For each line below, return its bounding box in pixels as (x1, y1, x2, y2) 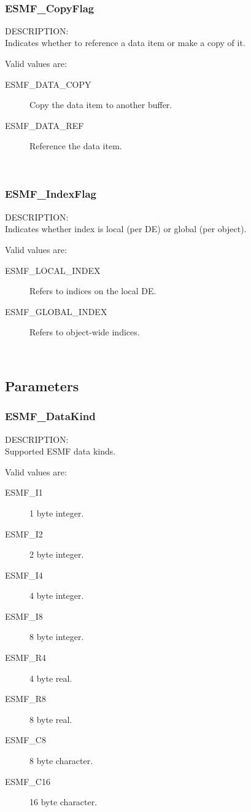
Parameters (5, 376, 79, 395)
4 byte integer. (29, 589, 84, 602)
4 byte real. (29, 671, 72, 684)
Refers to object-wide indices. (29, 326, 140, 338)
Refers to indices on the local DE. (29, 284, 156, 297)
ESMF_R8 (5, 692, 47, 705)
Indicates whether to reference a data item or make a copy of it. (5, 36, 245, 49)
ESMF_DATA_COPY (5, 77, 91, 90)
